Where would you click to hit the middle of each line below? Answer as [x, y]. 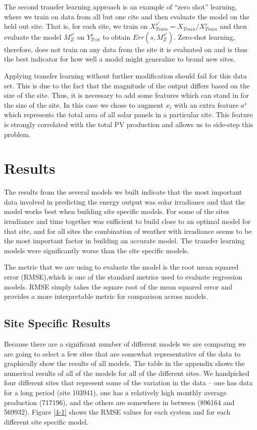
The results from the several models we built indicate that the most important [123, 192]
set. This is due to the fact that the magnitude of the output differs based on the [127, 85]
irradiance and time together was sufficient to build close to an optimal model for [128, 221]
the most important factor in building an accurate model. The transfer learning [125, 241]
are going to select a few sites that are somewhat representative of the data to [122, 353]
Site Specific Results [57, 323]
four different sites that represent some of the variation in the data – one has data [128, 383]
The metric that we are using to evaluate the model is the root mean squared [121, 267]
